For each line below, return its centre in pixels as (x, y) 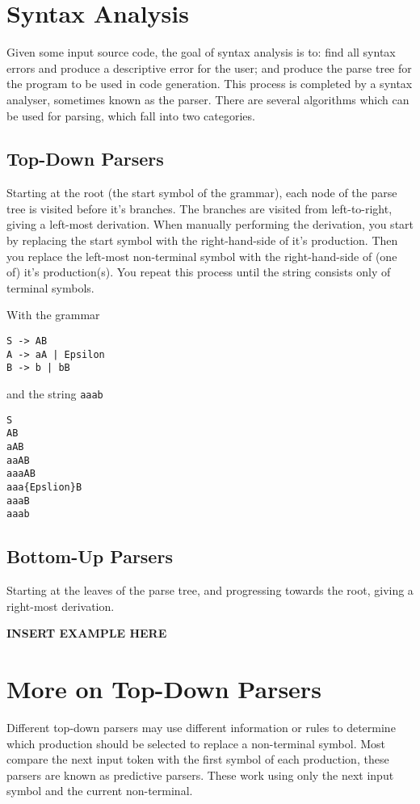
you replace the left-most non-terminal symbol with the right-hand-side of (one (202, 256)
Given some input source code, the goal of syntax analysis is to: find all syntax (201, 52)
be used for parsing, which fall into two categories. (131, 115)
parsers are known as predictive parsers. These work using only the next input (200, 775)
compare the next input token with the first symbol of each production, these (198, 759)
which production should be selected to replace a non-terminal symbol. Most (196, 743)
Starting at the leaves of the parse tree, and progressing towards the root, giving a (210, 590)
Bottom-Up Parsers (90, 556)
